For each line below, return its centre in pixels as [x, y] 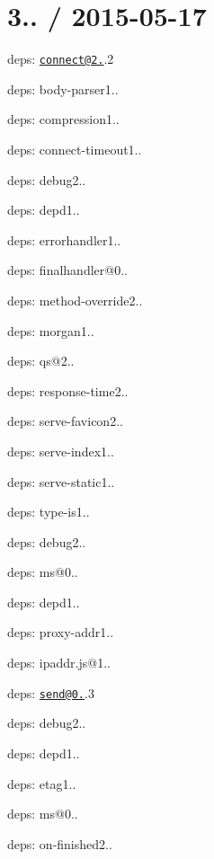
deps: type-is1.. [49, 512]
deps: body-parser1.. [63, 89]
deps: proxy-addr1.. [61, 632]
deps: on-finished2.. [60, 843]
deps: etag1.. [42, 783]
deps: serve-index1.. [61, 451]
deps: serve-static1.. [61, 481]
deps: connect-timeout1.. [75, 149]
